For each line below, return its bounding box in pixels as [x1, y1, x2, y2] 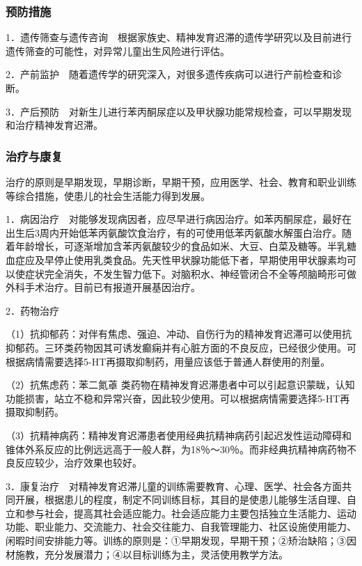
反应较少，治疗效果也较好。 [15, 455, 142, 470]
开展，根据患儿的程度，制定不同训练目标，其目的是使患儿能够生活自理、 [15, 492, 347, 507]
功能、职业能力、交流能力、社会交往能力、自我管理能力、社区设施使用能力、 [6, 519, 356, 534]
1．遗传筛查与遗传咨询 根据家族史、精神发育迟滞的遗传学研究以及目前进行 [6, 30, 352, 45]
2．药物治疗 [6, 303, 59, 317]
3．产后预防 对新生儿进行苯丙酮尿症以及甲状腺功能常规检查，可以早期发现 [6, 104, 352, 118]
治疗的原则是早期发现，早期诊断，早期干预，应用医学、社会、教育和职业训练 [6, 175, 356, 189]
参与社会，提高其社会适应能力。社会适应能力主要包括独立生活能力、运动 [24, 505, 356, 520]
